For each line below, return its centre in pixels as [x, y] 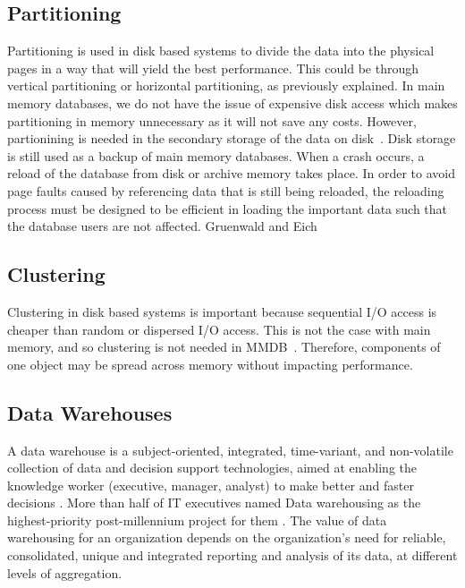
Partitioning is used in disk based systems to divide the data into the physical [221, 51]
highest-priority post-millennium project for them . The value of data [197, 520]
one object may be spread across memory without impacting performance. [210, 364]
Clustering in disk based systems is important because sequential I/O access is [222, 311]
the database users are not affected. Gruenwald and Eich [162, 226]
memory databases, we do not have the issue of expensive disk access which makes [232, 102]
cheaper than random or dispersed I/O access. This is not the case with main [219, 329]
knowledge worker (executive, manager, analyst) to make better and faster [211, 485]
